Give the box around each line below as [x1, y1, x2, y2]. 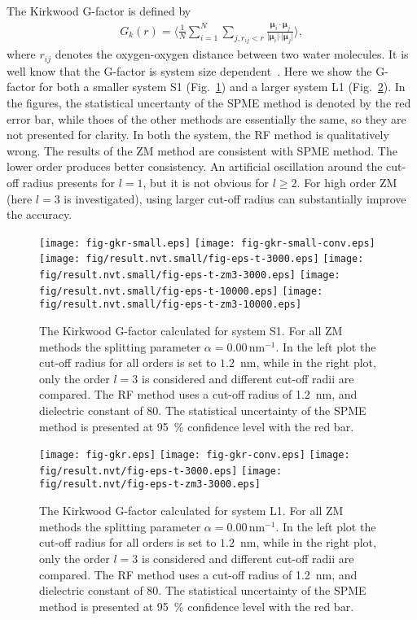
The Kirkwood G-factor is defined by [7, 2, 191, 19]
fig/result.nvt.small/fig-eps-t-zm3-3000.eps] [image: [39, 269, 340, 282]
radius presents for [22, 173, 115, 190]
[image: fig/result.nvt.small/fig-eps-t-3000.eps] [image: [39, 253, 364, 265]
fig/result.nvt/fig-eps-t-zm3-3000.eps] [39, 478, 261, 491]
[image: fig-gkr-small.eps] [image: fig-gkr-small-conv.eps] [39, 237, 375, 249]
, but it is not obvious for [143, 173, 270, 190]
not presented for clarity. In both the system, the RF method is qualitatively [7, 126, 389, 143]
